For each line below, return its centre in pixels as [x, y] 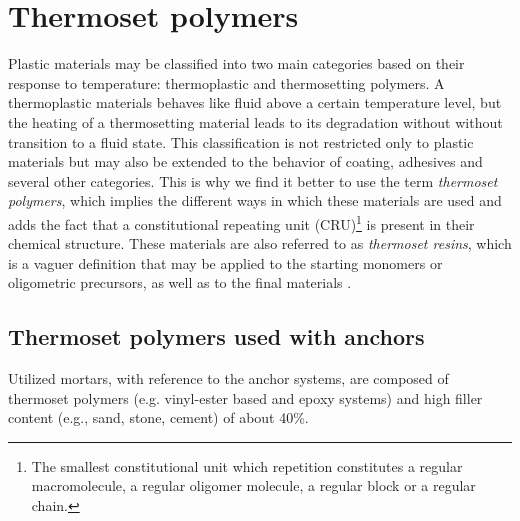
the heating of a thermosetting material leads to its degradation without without [255, 121]
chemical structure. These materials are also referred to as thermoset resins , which [260, 243]
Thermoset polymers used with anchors [216, 336]
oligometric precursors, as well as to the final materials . [180, 282]
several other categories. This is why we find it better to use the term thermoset [253, 180]
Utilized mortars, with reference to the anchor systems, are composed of [228, 378]
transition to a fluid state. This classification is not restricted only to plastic [241, 141]
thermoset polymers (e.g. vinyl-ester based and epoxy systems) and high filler [245, 397]
